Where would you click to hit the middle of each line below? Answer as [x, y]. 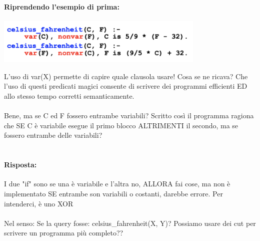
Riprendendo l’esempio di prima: [62, 6]
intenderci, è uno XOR [39, 203]
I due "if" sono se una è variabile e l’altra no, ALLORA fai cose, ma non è [117, 184]
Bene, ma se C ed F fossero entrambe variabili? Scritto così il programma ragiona [129, 115]
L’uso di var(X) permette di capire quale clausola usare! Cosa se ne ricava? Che [126, 76]
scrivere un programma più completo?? [64, 233]
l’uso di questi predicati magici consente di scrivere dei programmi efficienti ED [126, 86]
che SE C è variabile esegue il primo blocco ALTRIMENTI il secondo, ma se [121, 125]
